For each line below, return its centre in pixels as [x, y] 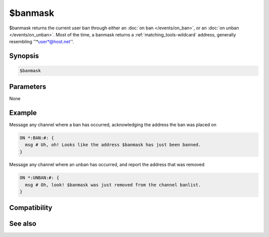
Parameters [28, 86]
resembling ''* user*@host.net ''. [42, 42]
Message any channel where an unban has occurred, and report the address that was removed [107, 165]
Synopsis [24, 56]
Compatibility [31, 207]
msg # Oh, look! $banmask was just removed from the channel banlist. [113, 185]
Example [23, 113]
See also [23, 223]
